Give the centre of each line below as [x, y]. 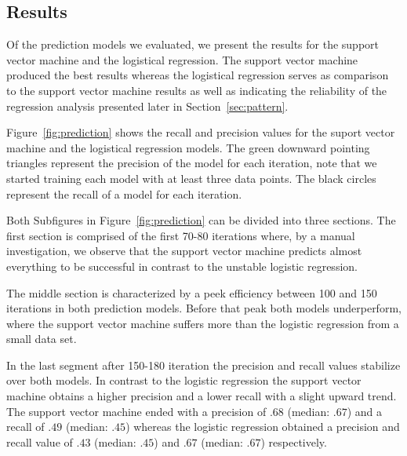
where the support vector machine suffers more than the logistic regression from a [203, 323]
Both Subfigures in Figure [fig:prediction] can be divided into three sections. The [201, 220]
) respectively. [294, 441]
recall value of [40, 441]
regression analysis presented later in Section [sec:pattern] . [147, 106]
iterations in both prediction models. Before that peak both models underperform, [204, 308]
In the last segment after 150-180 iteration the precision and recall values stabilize [203, 365]
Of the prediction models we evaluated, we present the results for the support [193, 44]
